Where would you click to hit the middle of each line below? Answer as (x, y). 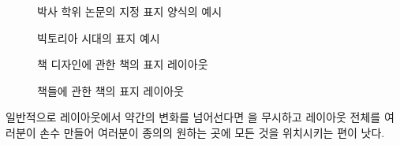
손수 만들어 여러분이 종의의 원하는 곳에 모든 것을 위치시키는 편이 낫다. (212, 132)
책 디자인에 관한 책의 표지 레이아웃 (123, 64)
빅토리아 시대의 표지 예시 (99, 37)
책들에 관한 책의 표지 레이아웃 (111, 90)
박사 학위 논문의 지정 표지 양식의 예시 (130, 11)
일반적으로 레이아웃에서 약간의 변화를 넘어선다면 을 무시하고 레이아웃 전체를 (193, 117)
